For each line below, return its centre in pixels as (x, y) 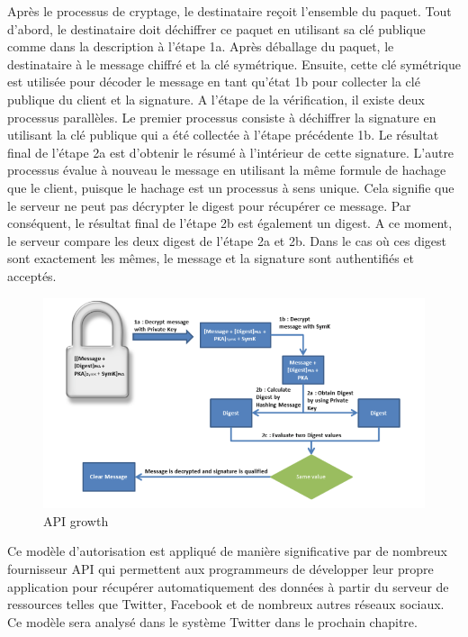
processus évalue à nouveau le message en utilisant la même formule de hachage (227, 170)
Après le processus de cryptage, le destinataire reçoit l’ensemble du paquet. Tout (229, 11)
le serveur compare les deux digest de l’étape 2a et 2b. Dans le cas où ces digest (227, 240)
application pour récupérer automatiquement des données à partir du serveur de (228, 586)
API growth (76, 520)
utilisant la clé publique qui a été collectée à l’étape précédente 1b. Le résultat (223, 135)
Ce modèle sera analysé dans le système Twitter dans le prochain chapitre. (212, 621)
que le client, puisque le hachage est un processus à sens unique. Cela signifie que (231, 187)
